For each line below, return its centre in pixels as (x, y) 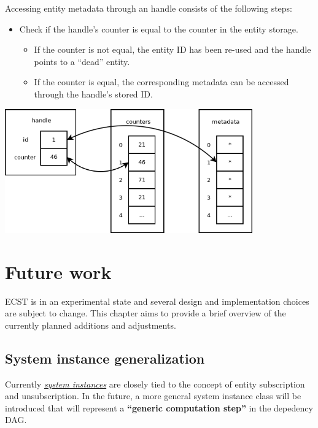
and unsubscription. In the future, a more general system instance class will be (153, 396)
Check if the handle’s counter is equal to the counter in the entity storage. (159, 29)
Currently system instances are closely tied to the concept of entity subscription (155, 384)
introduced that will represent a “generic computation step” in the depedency (159, 407)
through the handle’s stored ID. (93, 94)
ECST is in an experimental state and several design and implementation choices (157, 301)
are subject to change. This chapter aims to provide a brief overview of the (145, 313)
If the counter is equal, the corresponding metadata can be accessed (161, 82)
